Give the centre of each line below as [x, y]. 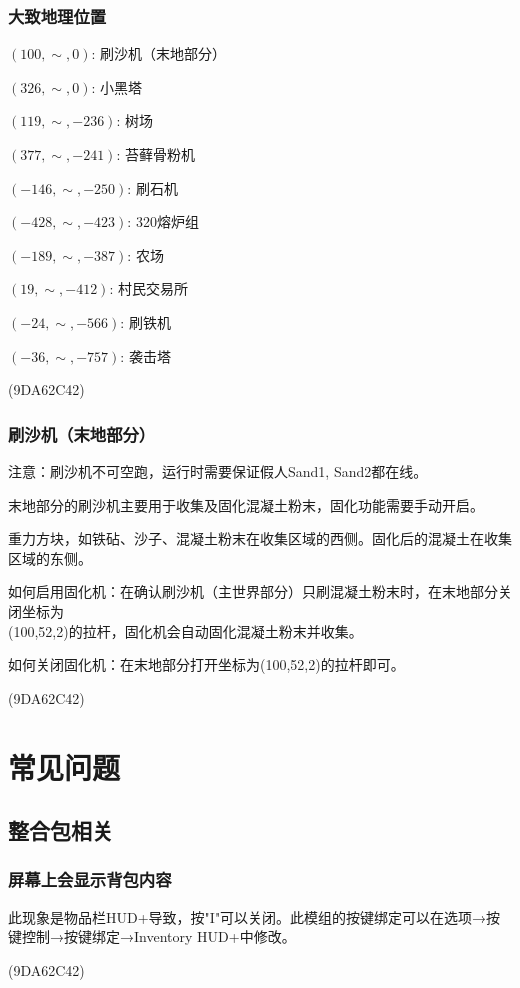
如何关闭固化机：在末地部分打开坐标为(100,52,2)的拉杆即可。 [206, 664]
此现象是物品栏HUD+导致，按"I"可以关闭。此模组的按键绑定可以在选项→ [247, 916]
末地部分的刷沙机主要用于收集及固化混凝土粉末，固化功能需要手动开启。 [246, 504]
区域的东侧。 [50, 557]
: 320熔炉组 [163, 221]
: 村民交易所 [148, 288]
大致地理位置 [57, 15]
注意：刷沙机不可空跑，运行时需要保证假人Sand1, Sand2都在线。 [218, 470]
